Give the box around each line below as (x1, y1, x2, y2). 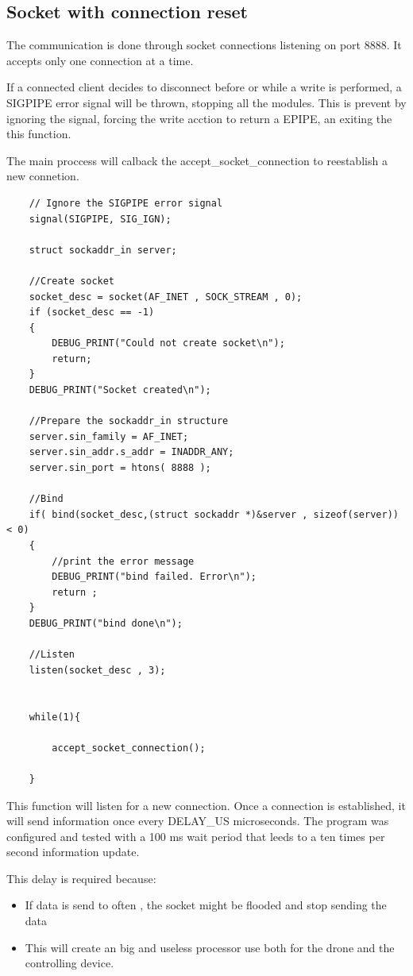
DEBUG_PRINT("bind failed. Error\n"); (52, 571, 257, 583)
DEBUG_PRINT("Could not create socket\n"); (52, 338, 285, 349)
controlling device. (25, 955, 114, 971)
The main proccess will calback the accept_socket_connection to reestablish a (6, 152, 388, 168)
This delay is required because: (6, 870, 156, 886)
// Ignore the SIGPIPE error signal (29, 197, 223, 209)
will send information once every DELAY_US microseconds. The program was (6, 812, 389, 829)
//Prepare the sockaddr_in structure (29, 415, 229, 427)
